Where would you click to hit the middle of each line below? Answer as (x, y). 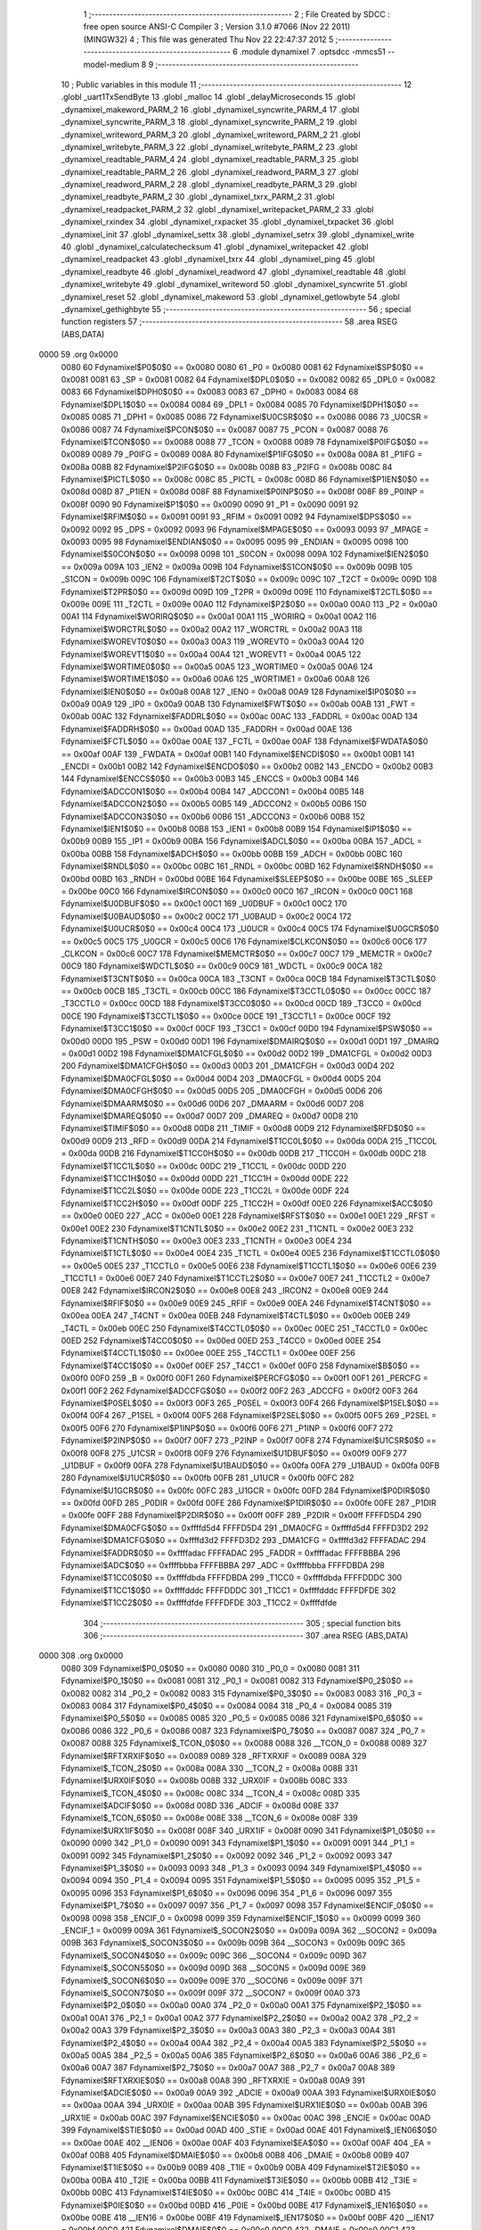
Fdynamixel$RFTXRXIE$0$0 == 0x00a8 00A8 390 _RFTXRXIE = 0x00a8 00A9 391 (213, 2080)
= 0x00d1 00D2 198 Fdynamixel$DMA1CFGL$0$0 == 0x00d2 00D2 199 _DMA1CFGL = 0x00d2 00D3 (246, 1053)
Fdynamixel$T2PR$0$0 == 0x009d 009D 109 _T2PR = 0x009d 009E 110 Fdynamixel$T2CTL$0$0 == (247, 591)
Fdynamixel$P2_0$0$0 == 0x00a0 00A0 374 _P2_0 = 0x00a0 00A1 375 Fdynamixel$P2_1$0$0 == (241, 2005)
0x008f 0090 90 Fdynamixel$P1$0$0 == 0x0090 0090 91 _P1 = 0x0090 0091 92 (210, 504)
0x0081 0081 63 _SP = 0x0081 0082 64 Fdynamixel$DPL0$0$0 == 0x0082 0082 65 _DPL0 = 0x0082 (248, 379)
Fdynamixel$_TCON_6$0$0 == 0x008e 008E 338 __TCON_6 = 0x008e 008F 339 (209, 1818)
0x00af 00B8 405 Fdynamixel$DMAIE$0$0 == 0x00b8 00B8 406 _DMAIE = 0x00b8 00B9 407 (235, 2155)
